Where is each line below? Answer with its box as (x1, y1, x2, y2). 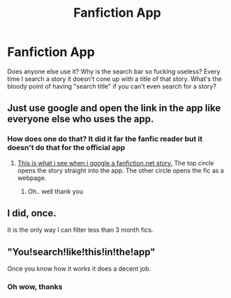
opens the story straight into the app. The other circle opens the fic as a (17, 166, 225, 174)
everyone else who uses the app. (7, 113, 154, 125)
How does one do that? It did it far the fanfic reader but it (7, 134, 203, 144)
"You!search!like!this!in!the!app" (7, 246, 156, 258)
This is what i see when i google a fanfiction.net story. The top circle (17, 158, 214, 167)
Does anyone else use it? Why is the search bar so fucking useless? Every (7, 67, 221, 75)
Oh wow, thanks (7, 282, 63, 292)
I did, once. (7, 207, 57, 219)
